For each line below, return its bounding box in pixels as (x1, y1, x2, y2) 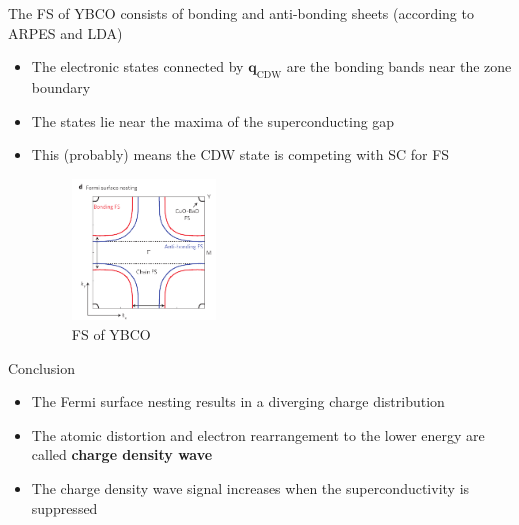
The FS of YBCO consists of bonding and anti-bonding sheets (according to (8, 3, 474, 23)
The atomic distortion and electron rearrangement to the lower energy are (31, 424, 485, 445)
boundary (31, 76, 91, 97)
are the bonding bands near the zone (286, 56, 512, 77)
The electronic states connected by (31, 56, 244, 77)
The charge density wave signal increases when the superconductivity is (31, 477, 470, 498)
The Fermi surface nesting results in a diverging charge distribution (31, 391, 445, 412)
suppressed (31, 497, 98, 518)
